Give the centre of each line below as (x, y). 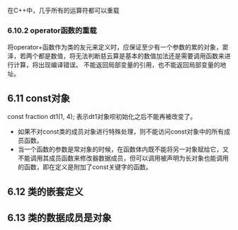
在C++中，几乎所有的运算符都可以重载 (63, 10)
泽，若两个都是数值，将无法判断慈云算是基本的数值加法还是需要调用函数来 (116, 56)
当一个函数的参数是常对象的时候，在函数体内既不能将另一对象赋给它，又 (123, 149)
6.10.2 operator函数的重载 (52, 30)
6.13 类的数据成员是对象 (59, 218)
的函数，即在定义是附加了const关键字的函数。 (85, 167)
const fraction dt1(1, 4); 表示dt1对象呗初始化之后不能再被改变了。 (102, 117)
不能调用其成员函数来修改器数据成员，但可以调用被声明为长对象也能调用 (123, 159)
